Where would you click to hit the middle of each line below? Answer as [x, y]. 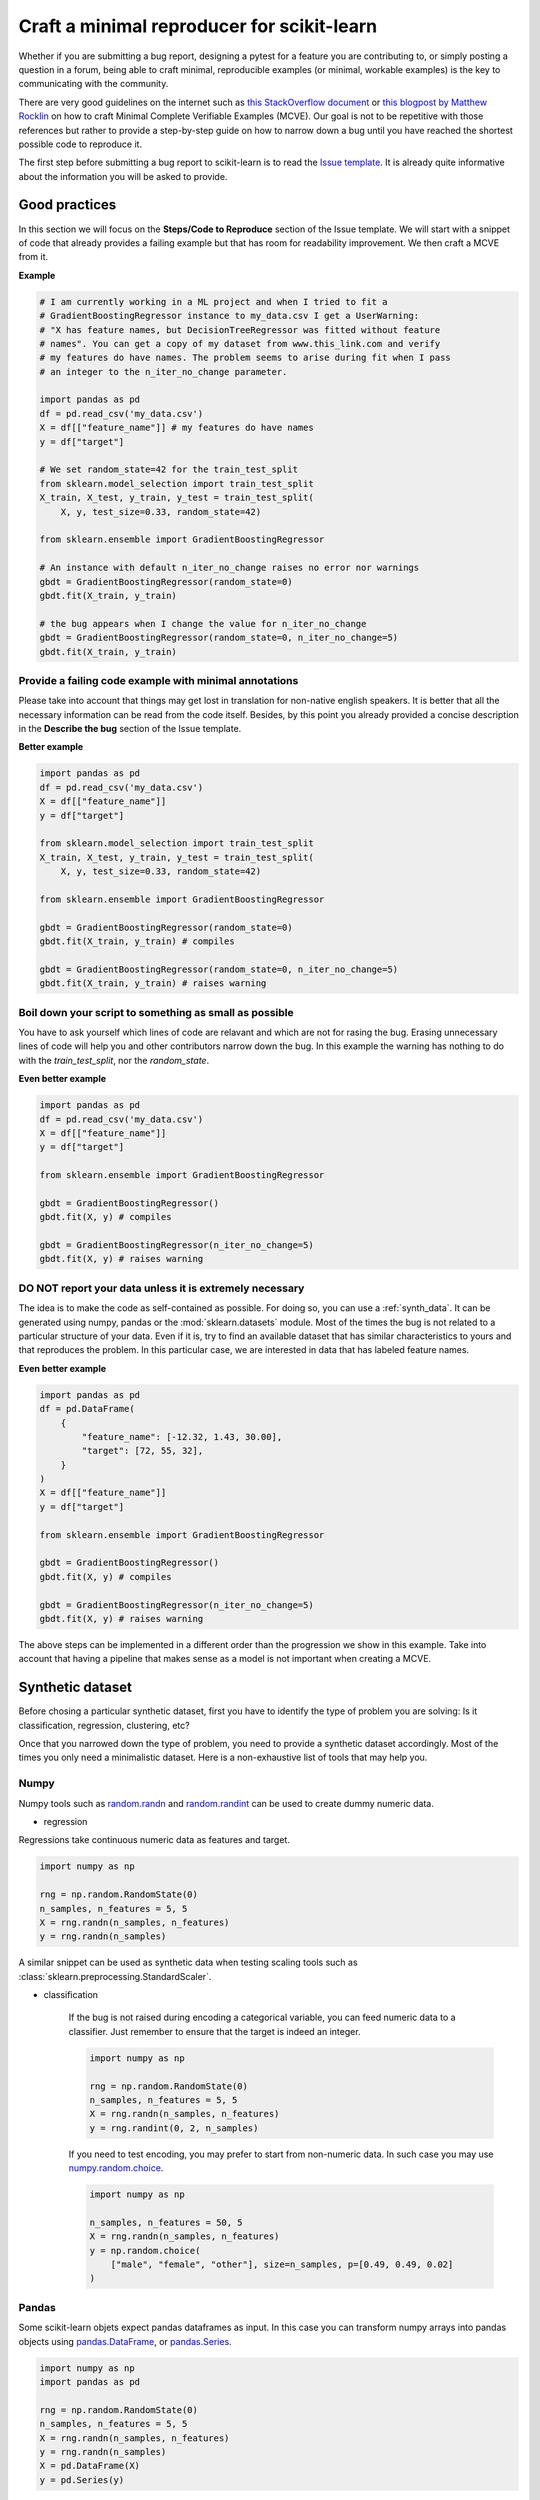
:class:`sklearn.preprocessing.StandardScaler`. [115, 1976]
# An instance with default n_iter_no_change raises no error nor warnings [229, 568]
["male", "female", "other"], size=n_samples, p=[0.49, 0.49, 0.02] [282, 2264]
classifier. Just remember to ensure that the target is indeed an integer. [214, 2031]
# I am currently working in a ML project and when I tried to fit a [213, 301]
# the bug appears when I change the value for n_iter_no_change [203, 623]
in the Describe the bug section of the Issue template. [130, 729]
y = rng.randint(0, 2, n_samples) [174, 2128]
